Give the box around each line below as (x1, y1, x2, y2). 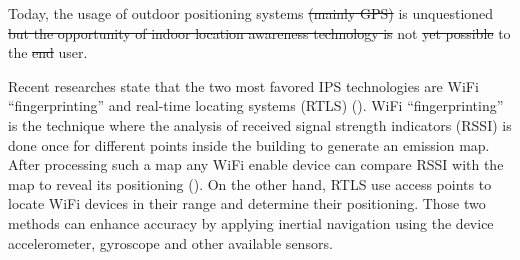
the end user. (8, 42, 88, 63)
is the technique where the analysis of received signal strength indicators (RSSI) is (8, 114, 512, 135)
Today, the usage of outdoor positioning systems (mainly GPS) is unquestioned (8, 3, 494, 23)
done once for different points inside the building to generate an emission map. (8, 134, 490, 155)
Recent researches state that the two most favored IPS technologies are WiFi (8, 75, 479, 96)
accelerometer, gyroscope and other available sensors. (8, 232, 333, 253)
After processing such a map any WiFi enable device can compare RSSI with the (8, 154, 504, 175)
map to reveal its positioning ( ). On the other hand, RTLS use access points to (8, 173, 492, 194)
